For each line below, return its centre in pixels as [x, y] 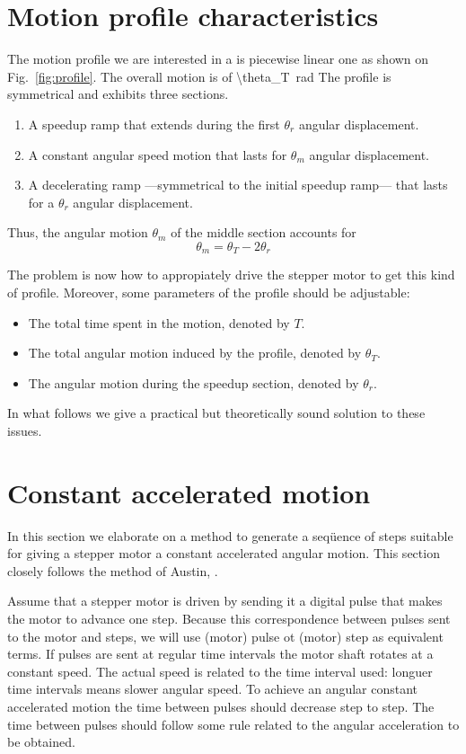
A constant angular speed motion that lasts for [158, 154]
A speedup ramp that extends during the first [154, 124]
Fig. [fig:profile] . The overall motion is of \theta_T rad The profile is [199, 76]
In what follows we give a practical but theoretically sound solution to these [216, 413]
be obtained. [41, 742]
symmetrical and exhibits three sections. [118, 94]
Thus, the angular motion [78, 232]
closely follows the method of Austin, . [113, 570]
